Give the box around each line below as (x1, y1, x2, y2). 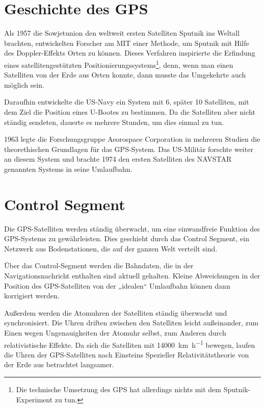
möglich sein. (4, 79, 45, 90)
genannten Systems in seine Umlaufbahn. (4, 163, 132, 174)
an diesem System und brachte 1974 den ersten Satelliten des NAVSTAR (4, 154, 232, 164)
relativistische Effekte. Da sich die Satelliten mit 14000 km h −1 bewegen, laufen (4, 338, 255, 350)
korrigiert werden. (4, 290, 60, 301)
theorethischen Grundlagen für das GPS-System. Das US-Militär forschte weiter (4, 143, 253, 154)
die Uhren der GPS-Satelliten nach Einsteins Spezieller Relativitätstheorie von (4, 349, 249, 360)
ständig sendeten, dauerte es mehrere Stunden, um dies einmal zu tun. (4, 116, 224, 127)
